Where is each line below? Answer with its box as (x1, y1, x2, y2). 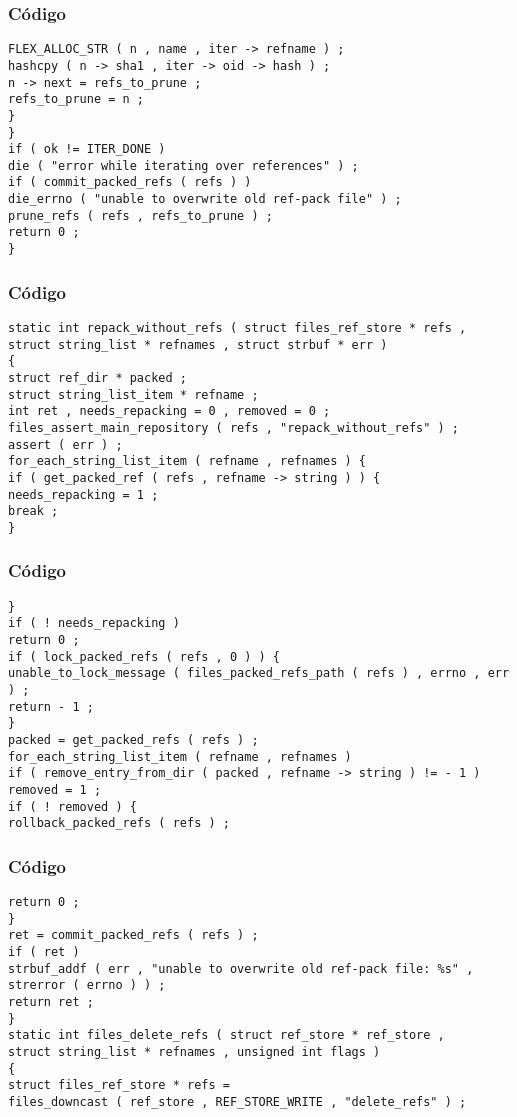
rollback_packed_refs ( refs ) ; (8, 816, 230, 831)
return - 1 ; (8, 699, 94, 714)
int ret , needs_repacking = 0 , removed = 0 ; (8, 404, 331, 419)
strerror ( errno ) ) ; (8, 978, 166, 993)
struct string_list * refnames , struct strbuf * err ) (8, 337, 388, 352)
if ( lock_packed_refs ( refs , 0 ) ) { (8, 649, 281, 664)
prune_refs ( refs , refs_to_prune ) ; (8, 208, 273, 223)
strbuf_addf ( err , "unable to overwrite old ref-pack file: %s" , (8, 961, 474, 976)
